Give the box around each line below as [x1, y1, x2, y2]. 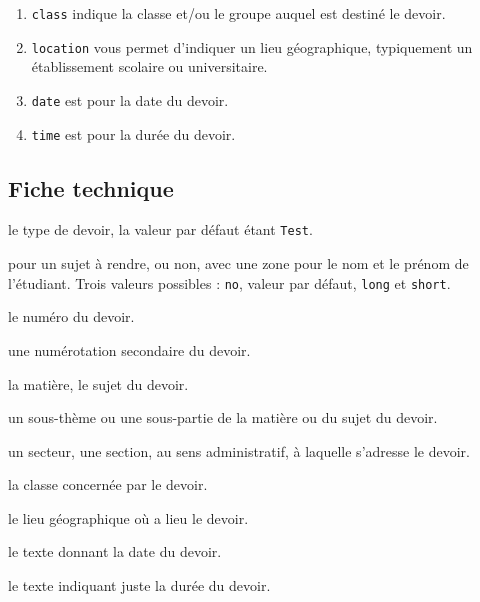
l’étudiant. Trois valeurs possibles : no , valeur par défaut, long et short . [8, 272, 451, 293]
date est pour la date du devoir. [31, 89, 229, 110]
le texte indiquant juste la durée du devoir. [8, 575, 271, 596]
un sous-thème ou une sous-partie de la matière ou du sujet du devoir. [8, 407, 438, 428]
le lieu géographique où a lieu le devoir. [8, 507, 249, 528]
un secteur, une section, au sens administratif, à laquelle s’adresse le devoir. [8, 440, 470, 461]
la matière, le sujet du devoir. [8, 373, 189, 394]
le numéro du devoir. [8, 306, 135, 327]
